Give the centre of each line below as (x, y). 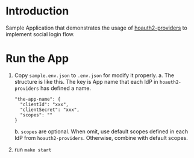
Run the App (37, 59)
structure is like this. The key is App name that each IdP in (86, 81)
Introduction (37, 11)
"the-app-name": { (37, 99)
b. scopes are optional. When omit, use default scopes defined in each (101, 131)
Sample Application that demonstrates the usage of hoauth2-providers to (96, 28)
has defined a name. (66, 88)
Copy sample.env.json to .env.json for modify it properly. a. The (94, 75)
